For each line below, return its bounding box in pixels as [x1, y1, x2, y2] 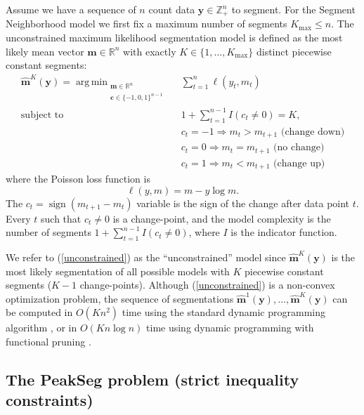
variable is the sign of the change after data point [136, 195, 350, 210]
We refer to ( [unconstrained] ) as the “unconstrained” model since [6, 250, 286, 265]
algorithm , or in [6, 320, 77, 335]
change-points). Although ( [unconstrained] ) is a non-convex [79, 277, 335, 292]
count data [148, 2, 195, 16]
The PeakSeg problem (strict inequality [6, 369, 299, 390]
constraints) [6, 389, 93, 411]
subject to [20, 110, 64, 120]
